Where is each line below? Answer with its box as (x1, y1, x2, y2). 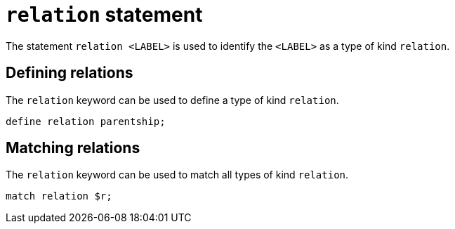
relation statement (6, 3, 203, 27)
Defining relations (6, 64, 133, 82)
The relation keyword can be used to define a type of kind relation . (6, 93, 339, 106)
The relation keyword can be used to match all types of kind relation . (6, 169, 349, 181)
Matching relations (6, 139, 140, 157)
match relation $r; (6, 190, 112, 202)
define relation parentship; (6, 115, 166, 127)
